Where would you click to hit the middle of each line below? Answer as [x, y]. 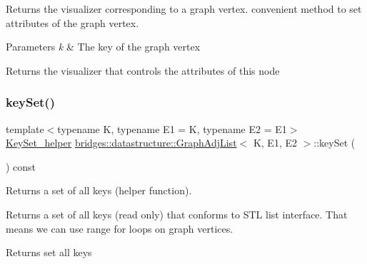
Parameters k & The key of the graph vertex [103, 47]
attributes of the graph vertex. [72, 22]
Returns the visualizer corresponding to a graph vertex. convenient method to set [184, 9]
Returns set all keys [49, 252]
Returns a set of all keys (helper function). [99, 190]
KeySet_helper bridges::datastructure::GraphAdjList [121, 143]
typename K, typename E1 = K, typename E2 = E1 [172, 128]
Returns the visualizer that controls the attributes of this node [143, 70]
